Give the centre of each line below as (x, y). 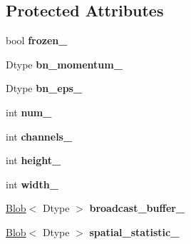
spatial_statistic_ (134, 232)
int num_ (29, 112)
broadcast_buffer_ (137, 208)
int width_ (32, 184)
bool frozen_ (37, 40)
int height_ (33, 160)
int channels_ (39, 136)
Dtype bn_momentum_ (64, 64)
